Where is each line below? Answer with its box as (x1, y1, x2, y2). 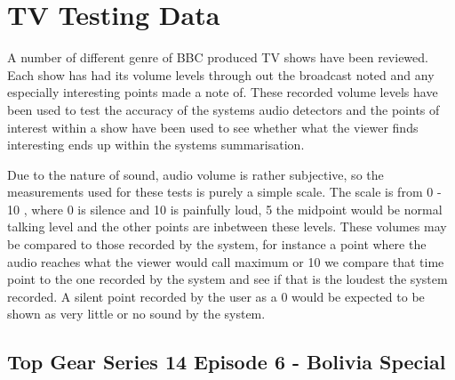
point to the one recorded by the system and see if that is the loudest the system (7, 270, 448, 288)
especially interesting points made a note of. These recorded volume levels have (7, 83, 438, 101)
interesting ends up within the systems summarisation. (7, 135, 305, 154)
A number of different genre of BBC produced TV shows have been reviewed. (7, 48, 428, 67)
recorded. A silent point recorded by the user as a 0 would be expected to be (7, 287, 425, 305)
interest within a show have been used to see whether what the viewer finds (7, 117, 419, 136)
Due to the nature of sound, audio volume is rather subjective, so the (7, 165, 384, 183)
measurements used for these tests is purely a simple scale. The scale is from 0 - (7, 182, 442, 201)
